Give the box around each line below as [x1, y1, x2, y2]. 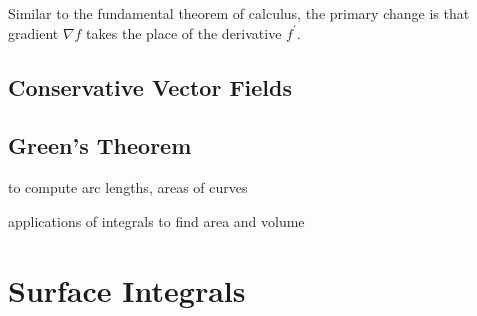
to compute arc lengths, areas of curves [8, 177, 248, 198]
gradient [8, 22, 59, 43]
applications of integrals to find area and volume [8, 210, 305, 231]
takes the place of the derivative [86, 22, 282, 43]
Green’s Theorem [8, 130, 192, 161]
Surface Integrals [8, 269, 246, 310]
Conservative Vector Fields [8, 71, 293, 102]
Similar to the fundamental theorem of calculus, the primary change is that [8, 3, 470, 23]
